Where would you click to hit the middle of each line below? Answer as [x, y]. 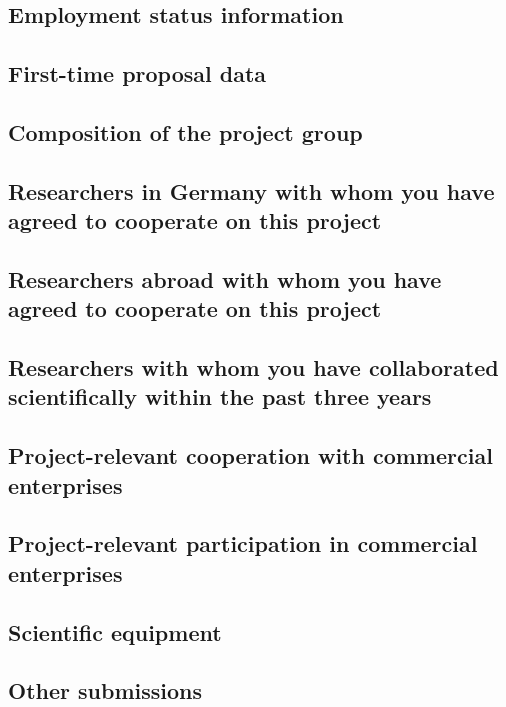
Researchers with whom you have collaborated [253, 367]
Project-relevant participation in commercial [243, 543]
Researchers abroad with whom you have [225, 278]
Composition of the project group [185, 131]
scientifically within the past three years [220, 396]
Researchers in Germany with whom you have [251, 190]
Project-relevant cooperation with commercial [250, 455]
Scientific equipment [115, 631]
